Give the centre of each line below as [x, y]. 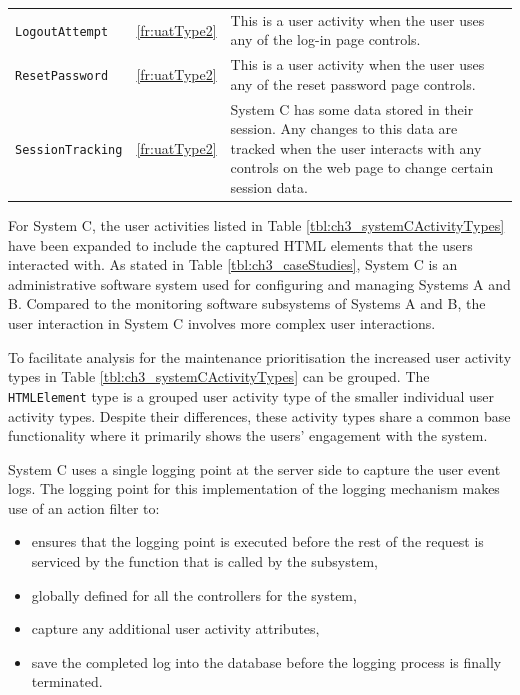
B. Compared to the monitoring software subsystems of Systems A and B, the [247, 303]
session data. [269, 187]
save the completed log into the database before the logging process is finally [266, 661]
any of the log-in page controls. [325, 39]
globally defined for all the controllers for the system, [194, 594]
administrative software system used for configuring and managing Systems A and [259, 283]
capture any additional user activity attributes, [175, 628]
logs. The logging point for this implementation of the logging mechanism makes [254, 488]
